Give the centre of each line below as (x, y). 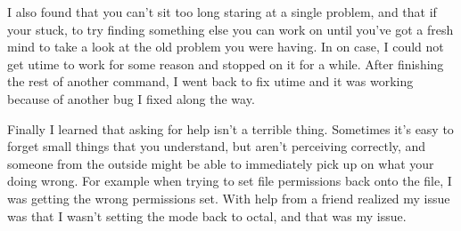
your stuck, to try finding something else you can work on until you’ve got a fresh (230, 29)
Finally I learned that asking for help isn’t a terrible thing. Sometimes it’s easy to (230, 128)
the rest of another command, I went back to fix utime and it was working (210, 81)
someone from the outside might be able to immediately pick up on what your (221, 163)
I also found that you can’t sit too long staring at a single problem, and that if (222, 12)
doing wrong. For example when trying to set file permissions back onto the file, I (230, 181)
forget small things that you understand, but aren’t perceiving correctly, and (217, 146)
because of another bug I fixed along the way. (131, 98)
